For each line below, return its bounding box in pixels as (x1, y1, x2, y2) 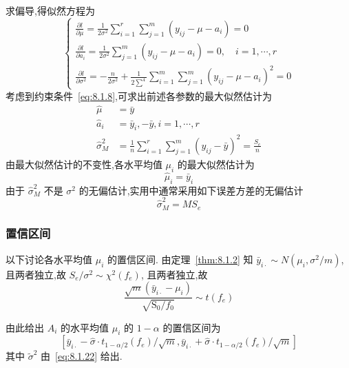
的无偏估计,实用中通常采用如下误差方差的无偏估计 (78, 183, 304, 197)
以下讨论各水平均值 (6, 252, 92, 266)
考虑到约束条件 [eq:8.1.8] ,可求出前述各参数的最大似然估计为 (6, 88, 272, 103)
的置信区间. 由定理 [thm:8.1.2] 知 (107, 252, 253, 266)
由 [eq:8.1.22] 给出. (41, 349, 123, 363)
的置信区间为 (162, 320, 221, 334)
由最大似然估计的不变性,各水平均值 (6, 156, 162, 171)
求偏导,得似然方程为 (6, 3, 95, 17)
